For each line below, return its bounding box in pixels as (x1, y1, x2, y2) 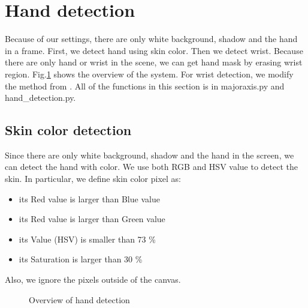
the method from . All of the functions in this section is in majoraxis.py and (5, 79, 285, 92)
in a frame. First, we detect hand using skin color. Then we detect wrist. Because (5, 44, 303, 56)
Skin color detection (5, 121, 132, 139)
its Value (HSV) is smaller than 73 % (19, 232, 156, 245)
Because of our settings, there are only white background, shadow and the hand (5, 32, 298, 45)
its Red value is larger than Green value (19, 213, 165, 225)
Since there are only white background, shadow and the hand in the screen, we (5, 148, 294, 161)
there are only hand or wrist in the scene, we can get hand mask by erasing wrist (5, 56, 303, 68)
